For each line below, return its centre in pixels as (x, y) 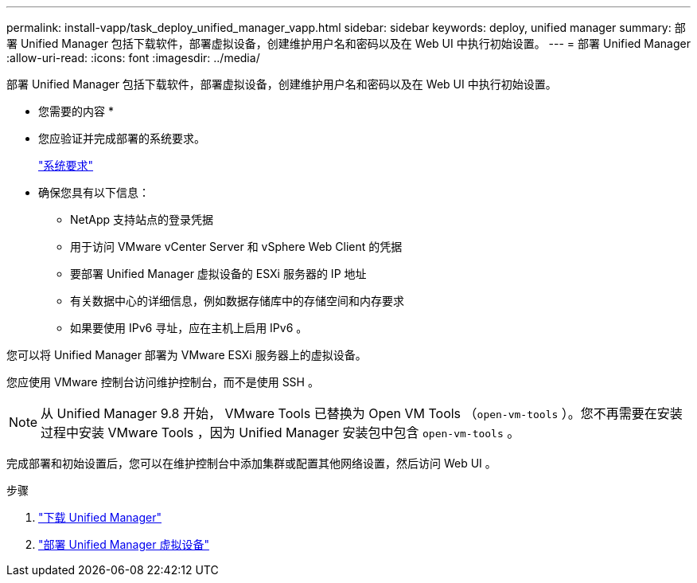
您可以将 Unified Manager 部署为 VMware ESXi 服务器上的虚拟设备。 (187, 355)
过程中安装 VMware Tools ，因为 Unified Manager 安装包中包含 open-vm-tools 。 (280, 432)
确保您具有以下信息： (94, 192)
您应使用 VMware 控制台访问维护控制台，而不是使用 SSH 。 (163, 382)
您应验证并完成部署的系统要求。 (122, 138)
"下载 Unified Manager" (100, 517)
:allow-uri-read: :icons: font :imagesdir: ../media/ (133, 58)
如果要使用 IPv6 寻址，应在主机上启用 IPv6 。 (189, 328)
